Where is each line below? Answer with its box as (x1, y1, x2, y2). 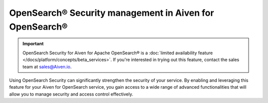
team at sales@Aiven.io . (22, 64, 72, 69)
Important (22, 41, 44, 47)
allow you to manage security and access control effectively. (9, 91, 134, 97)
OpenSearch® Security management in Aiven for (9, 7, 214, 18)
